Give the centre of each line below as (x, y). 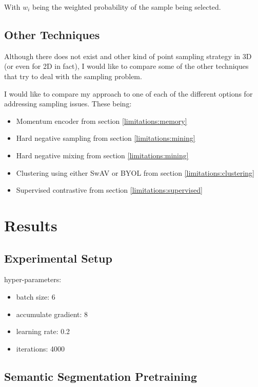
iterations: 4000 (41, 348)
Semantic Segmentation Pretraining (101, 376)
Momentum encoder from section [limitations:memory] (102, 121)
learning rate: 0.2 (43, 331)
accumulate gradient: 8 (52, 314)
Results (31, 225)
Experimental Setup (58, 258)
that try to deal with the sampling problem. (73, 76)
